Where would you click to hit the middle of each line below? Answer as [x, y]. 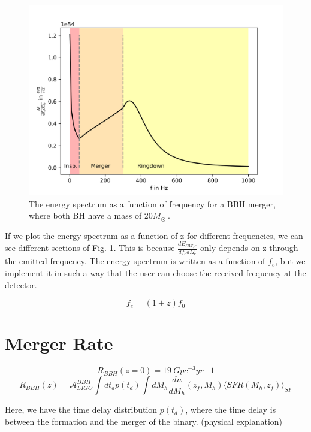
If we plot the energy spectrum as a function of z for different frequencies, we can [154, 235]
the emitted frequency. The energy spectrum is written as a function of [135, 261]
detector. [21, 284]
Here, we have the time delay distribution [81, 410]
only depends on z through [249, 248]
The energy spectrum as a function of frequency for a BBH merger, [152, 203]
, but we [290, 261]
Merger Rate [59, 343]
